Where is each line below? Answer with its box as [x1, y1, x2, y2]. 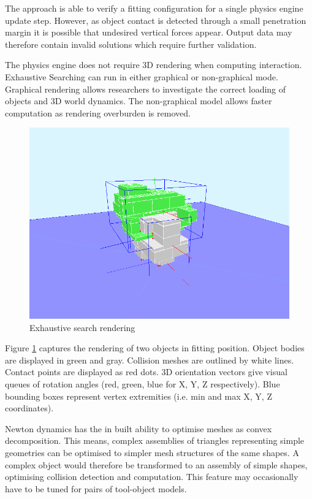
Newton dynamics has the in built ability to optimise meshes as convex [5, 422, 272, 435]
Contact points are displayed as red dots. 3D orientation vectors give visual [5, 365, 287, 378]
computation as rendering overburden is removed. [5, 106, 191, 119]
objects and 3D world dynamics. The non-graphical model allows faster [5, 94, 272, 107]
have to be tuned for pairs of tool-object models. [5, 482, 187, 495]
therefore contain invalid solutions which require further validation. [5, 37, 257, 50]
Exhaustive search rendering [29, 321, 135, 333]
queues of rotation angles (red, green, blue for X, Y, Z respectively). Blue [5, 378, 280, 390]
